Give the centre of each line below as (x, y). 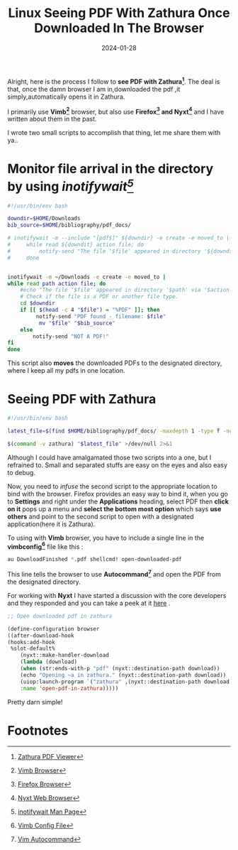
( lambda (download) (49, 662)
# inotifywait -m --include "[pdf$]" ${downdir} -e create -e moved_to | (119, 238)
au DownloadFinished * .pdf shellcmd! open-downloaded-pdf (95, 560)
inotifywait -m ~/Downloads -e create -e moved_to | (87, 277)
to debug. (21, 472)
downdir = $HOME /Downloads (44, 219)
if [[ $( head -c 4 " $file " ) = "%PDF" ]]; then (90, 310)
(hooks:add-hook (31, 642)
